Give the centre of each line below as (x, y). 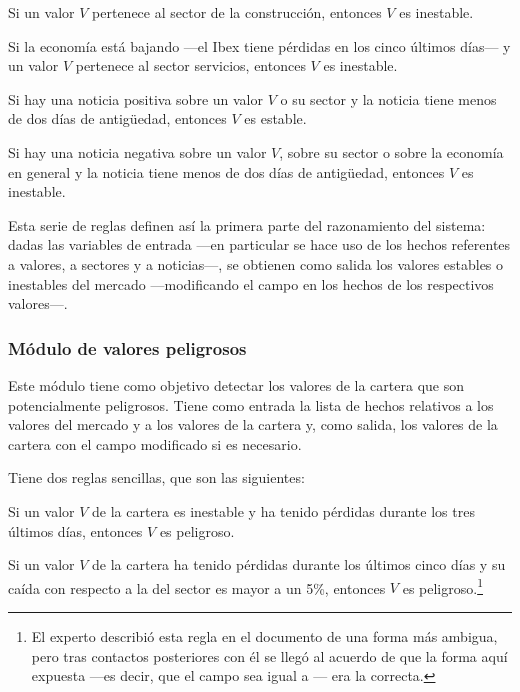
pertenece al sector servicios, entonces (190, 65)
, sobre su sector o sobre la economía (391, 151)
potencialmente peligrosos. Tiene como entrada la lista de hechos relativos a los (251, 404)
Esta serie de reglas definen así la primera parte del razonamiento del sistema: (247, 224)
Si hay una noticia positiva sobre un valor (135, 98)
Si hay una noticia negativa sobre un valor (137, 151)
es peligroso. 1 (442, 586)
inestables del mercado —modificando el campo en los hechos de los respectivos (251, 283)
